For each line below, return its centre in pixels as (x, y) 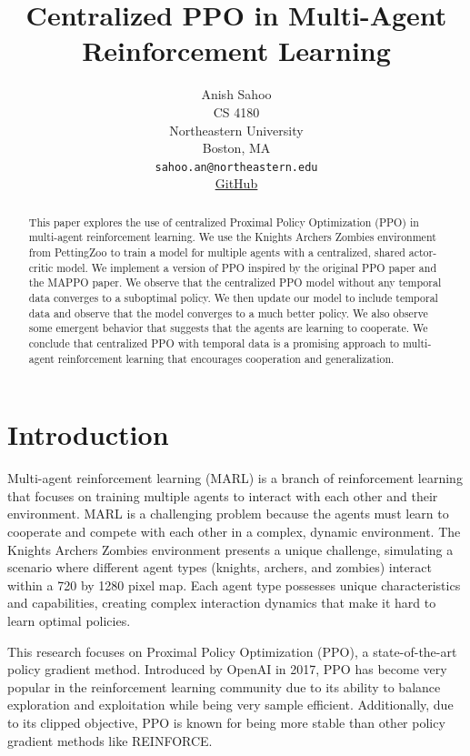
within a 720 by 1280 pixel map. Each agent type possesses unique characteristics (234, 585)
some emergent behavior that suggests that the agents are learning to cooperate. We (228, 328)
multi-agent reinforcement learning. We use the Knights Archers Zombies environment (232, 237)
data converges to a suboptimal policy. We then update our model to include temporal (233, 298)
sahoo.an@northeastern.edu (236, 167)
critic (41, 267)
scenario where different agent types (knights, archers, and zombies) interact (220, 567)
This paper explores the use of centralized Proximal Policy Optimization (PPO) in (224, 222)
